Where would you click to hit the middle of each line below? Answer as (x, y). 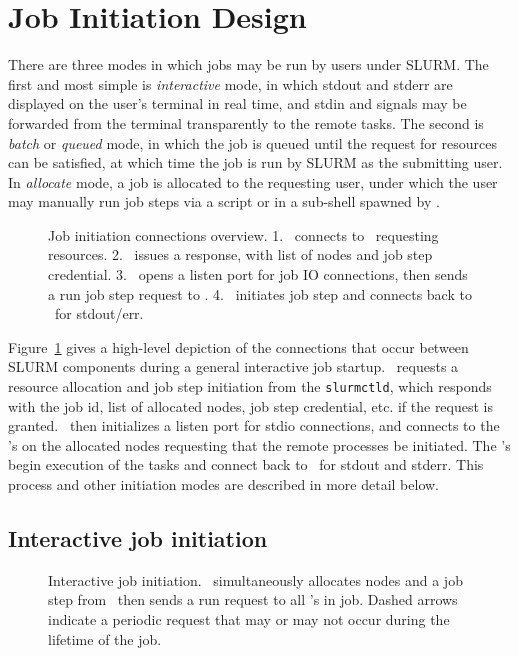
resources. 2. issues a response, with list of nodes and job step (240, 254)
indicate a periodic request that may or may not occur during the (249, 619)
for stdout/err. (99, 313)
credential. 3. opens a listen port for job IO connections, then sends (258, 274)
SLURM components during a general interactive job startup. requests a (233, 366)
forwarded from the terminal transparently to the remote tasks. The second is (246, 122)
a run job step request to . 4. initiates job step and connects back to (260, 293)
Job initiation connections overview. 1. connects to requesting (243, 234)
